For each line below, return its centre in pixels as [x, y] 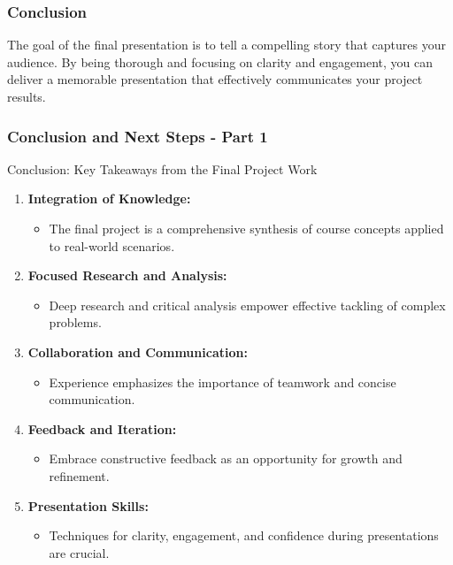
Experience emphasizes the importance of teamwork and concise [223, 382]
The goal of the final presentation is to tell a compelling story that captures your [226, 45]
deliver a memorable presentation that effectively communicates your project [215, 79]
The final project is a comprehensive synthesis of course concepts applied [246, 228]
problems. [75, 322]
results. [27, 96]
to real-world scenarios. [112, 245]
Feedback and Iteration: [102, 428]
